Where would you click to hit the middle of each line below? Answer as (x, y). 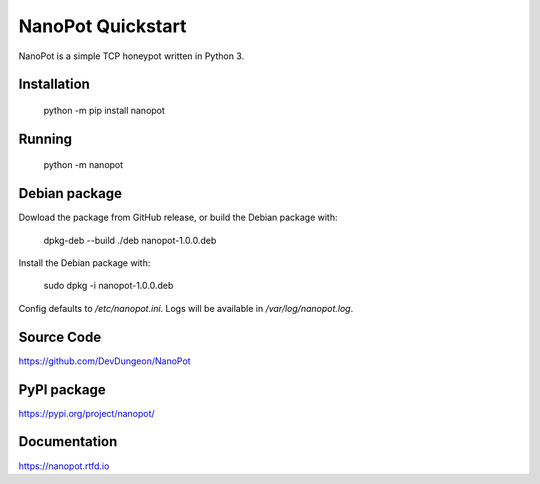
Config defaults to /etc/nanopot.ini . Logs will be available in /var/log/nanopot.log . (186, 308)
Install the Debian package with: (84, 263)
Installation (54, 84)
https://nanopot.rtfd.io (64, 466)
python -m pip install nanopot (104, 110)
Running (45, 138)
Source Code (60, 336)
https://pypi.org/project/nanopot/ (86, 413)
